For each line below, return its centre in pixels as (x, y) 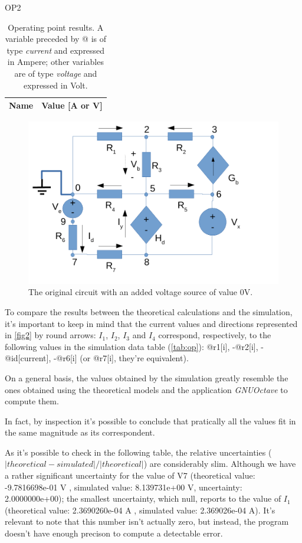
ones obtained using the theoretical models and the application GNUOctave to (146, 389)
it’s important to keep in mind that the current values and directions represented (151, 323)
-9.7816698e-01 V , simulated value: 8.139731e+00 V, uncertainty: (124, 487)
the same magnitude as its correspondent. (80, 432)
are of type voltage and (56, 73)
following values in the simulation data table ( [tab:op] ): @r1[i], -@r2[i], (132, 346)
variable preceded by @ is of (55, 39)
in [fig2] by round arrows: (50, 335)
